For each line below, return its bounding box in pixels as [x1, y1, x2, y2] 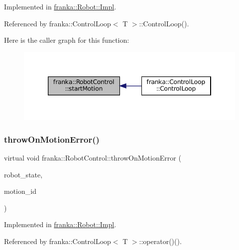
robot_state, [4, 169, 43, 179]
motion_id [4, 186, 36, 196]
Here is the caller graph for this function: [4, 35, 129, 45]
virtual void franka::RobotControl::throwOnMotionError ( [4, 153, 181, 163]
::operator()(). [139, 236, 182, 246]
